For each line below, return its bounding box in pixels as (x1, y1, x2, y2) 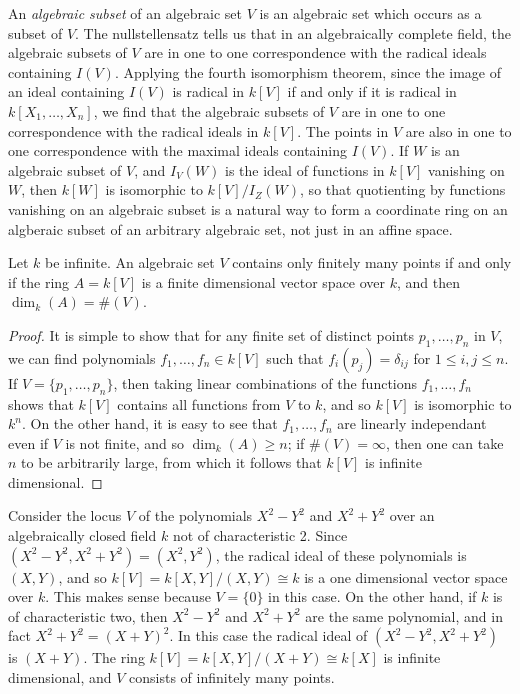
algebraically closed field (8, 525, 157, 546)
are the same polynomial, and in (305, 605, 503, 626)
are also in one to (405, 120, 512, 141)
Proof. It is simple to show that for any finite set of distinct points (8, 324, 415, 345)
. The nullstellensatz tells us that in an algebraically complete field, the (75, 22, 511, 43)
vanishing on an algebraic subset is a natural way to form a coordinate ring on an (8, 198, 508, 219)
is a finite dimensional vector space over (141, 271, 386, 292)
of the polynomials (138, 505, 253, 526)
